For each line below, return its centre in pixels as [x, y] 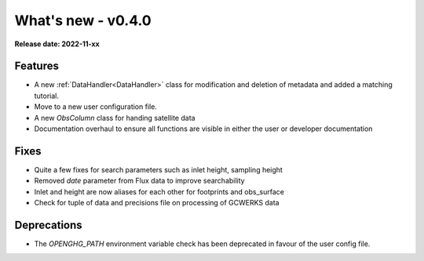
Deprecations [48, 225]
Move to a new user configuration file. [95, 107]
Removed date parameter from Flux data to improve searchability [139, 181]
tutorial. [46, 96]
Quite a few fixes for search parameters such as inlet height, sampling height [158, 169]
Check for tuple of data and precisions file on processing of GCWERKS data [157, 203]
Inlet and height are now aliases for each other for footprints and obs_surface [159, 191]
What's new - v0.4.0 [83, 20]
